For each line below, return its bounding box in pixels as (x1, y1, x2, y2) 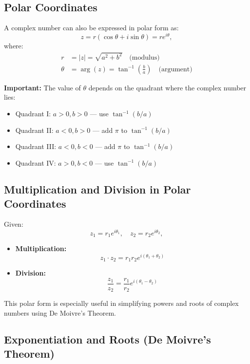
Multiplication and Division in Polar (4, 181, 191, 196)
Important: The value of (4, 82, 81, 92)
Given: (4, 218, 23, 229)
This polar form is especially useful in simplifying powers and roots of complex (4, 298, 239, 308)
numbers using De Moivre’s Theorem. (4, 307, 116, 318)
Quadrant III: (15, 141, 57, 151)
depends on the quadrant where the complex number (88, 82, 247, 92)
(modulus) (129, 54, 160, 61)
